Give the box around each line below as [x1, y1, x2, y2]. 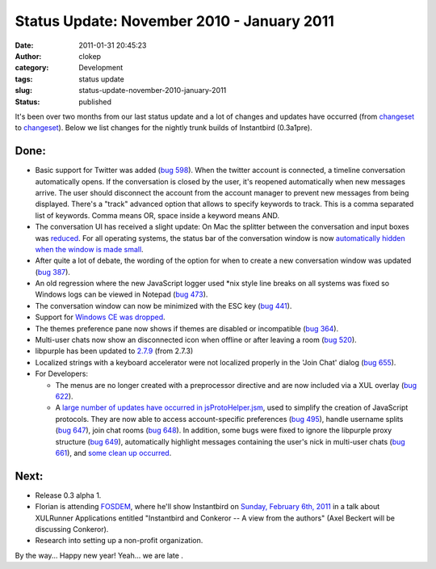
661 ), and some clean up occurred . [55, 448, 172, 457]
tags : [15, 74, 33, 84]
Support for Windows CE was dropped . [35, 312, 166, 322]
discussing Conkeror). [35, 525, 109, 534]
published [78, 97, 112, 107]
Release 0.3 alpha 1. [35, 490, 102, 500]
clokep [78, 51, 101, 61]
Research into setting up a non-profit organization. [35, 536, 203, 546]
